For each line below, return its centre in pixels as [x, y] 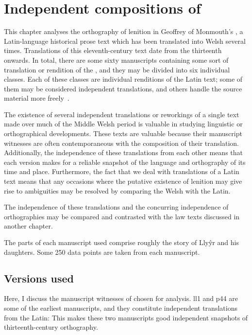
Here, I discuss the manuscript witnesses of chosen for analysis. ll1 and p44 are [121, 298]
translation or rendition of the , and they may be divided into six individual [117, 69]
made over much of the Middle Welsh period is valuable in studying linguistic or [123, 124]
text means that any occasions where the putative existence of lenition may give [123, 181]
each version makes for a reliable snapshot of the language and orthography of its [125, 162]
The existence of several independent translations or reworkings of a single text [122, 114]
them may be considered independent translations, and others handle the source [123, 88]
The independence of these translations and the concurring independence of [116, 207]
